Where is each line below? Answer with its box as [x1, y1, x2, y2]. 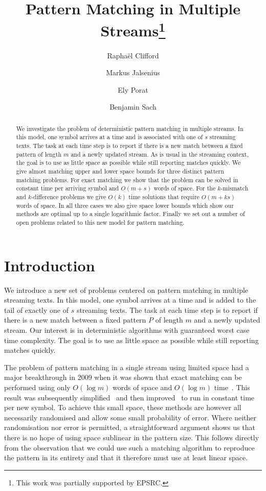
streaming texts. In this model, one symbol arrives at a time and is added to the [4, 294, 256, 305]
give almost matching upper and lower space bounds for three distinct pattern [16, 167, 224, 176]
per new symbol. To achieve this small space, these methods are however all [4, 402, 241, 413]
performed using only [4, 381, 71, 392]
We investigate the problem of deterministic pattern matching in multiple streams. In [16, 124, 243, 133]
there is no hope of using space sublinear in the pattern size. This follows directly [4, 432, 259, 442]
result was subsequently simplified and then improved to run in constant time [4, 392, 255, 402]
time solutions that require [128, 193, 199, 201]
